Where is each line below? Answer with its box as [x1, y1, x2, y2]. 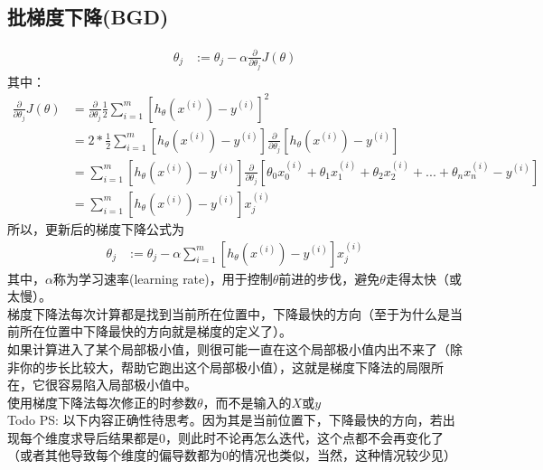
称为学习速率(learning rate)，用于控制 [52, 268, 273, 287]
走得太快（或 [385, 268, 462, 287]
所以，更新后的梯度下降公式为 [7, 219, 184, 238]
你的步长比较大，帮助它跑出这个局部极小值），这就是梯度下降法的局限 [19, 357, 431, 376]
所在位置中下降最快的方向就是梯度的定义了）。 [19, 322, 292, 341]
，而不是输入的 [202, 392, 292, 411]
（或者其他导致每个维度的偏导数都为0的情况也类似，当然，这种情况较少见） [7, 446, 456, 465]
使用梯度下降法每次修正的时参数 [7, 392, 197, 411]
